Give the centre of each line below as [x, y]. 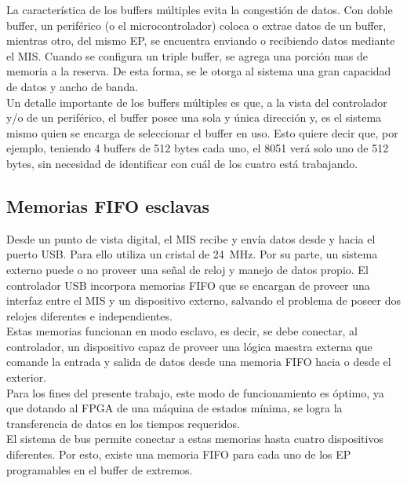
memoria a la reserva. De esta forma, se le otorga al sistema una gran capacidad [199, 71]
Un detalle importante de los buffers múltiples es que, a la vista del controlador [197, 102]
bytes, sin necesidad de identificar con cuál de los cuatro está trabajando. [182, 163]
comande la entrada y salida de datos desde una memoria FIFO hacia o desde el [199, 362]
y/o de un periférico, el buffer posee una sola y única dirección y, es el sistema [194, 117]
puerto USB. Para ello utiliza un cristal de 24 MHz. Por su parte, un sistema [192, 254]
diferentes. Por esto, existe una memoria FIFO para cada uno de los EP [179, 454]
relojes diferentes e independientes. [89, 315]
